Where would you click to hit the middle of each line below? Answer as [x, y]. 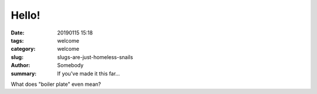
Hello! [26, 15]
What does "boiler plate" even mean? [56, 84]
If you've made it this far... [89, 74]
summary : [24, 74]
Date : [18, 33]
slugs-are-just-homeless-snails [95, 57]
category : [23, 49]
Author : [21, 65]
